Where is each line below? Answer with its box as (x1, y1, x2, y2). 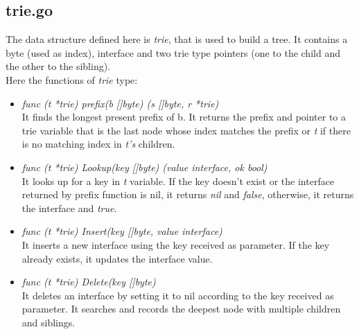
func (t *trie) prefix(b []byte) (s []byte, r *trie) (21, 96, 219, 110)
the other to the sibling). (6, 59, 111, 73)
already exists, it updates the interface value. (21, 251, 213, 265)
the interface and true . (21, 200, 117, 215)
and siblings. (21, 315, 76, 329)
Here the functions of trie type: (6, 72, 138, 87)
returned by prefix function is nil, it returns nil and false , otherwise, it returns (21, 187, 354, 202)
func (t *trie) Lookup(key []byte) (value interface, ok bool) (21, 159, 268, 174)
